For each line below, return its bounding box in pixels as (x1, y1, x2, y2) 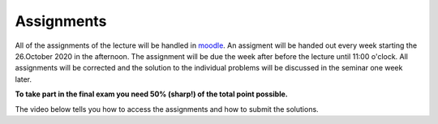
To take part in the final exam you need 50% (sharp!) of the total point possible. (15, 89, 288, 99)
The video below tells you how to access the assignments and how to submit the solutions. (15, 104, 320, 113)
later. (15, 74, 32, 84)
